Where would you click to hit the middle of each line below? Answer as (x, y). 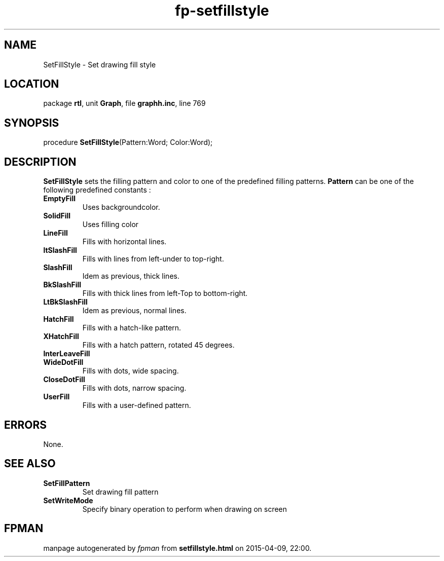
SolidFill (57, 216)
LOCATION (32, 84)
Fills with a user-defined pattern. (137, 405)
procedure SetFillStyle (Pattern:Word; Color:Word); (128, 142)
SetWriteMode (68, 500)
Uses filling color (110, 225)
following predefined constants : (97, 190)
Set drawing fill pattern (120, 492)
